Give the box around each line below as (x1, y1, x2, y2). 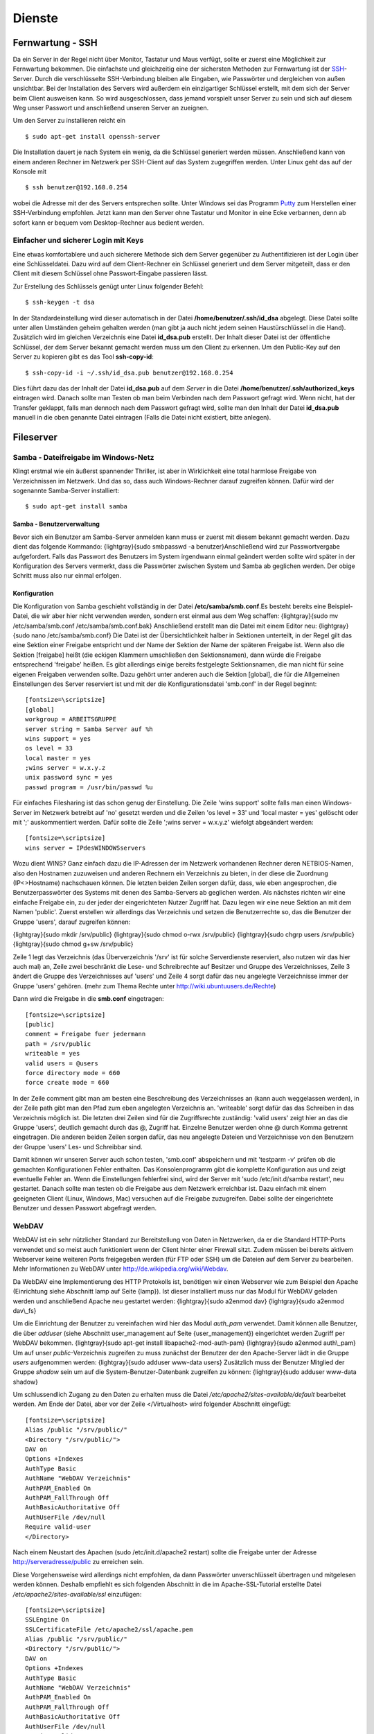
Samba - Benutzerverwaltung (12, 520, 100, 529)
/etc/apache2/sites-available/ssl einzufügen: (12, 1590, 142, 1598)
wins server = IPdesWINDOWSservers (25, 843, 146, 852)
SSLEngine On (25, 1616, 69, 1624)
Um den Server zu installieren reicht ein (12, 117, 126, 125)
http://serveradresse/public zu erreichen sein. (12, 1558, 145, 1566)
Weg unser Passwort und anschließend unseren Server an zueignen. (12, 104, 209, 112)
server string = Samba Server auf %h (25, 725, 154, 733)
